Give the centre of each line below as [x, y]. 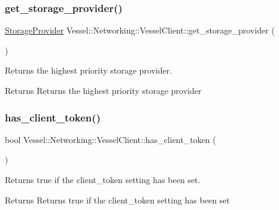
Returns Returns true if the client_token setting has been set [117, 200]
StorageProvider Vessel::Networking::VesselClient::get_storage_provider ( [140, 30]
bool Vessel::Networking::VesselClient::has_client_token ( [110, 139]
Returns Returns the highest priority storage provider [103, 90]
